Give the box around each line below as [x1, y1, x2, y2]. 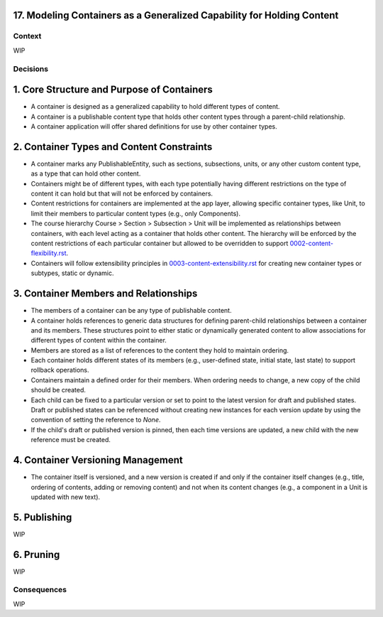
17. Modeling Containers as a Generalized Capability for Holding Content [13, 9, 339, 21]
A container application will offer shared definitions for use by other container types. [30, 122, 278, 131]
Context [13, 31, 42, 41]
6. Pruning [13, 548, 60, 561]
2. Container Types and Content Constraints [13, 141, 213, 153]
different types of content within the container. [30, 336, 167, 345]
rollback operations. [30, 366, 89, 375]
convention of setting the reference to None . [30, 416, 161, 424]
